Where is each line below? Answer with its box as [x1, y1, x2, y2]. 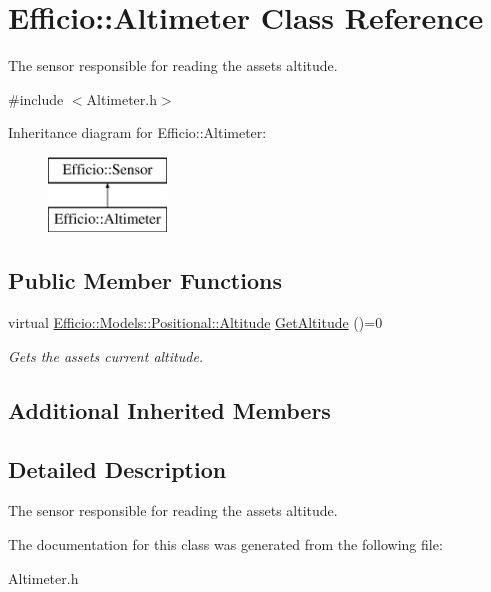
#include [8, 88, 64, 109]
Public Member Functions [8, 265, 282, 296]
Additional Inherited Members [8, 394, 331, 425]
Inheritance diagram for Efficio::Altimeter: [8, 122, 267, 143]
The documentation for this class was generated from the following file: [8, 534, 443, 555]
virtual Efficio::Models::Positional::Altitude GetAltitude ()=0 [8, 312, 383, 333]
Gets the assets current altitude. [8, 345, 204, 366]
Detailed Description [8, 453, 227, 484]
